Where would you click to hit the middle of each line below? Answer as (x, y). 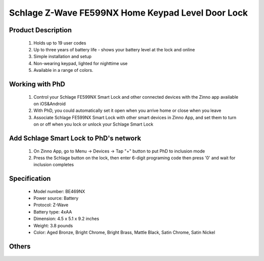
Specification (30, 179)
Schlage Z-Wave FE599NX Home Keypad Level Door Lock (128, 13)
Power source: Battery (56, 198)
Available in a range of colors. (63, 70)
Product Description (40, 30)
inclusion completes (54, 165)
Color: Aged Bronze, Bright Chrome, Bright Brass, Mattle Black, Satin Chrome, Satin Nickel (124, 233)
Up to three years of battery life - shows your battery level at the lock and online (114, 49)
